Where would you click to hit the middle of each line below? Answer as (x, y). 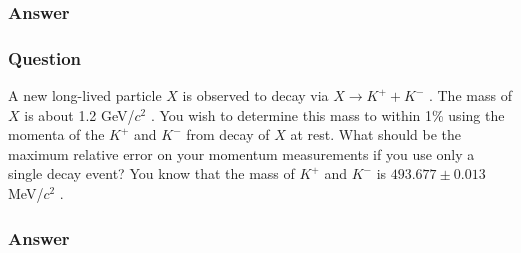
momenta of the (56, 134)
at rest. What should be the (375, 134)
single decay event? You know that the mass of (151, 173)
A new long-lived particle (85, 95)
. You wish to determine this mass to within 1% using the (327, 114)
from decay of (228, 134)
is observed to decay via (255, 95)
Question (45, 57)
